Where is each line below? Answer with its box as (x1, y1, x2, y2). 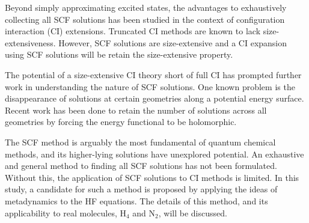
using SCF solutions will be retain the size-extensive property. (5, 48, 233, 61)
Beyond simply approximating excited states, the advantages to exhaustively (5, 1, 287, 13)
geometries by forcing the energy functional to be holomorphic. (5, 115, 237, 128)
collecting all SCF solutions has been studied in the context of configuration (5, 13, 285, 25)
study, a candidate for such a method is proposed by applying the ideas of (5, 183, 278, 195)
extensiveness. (5, 36, 56, 49)
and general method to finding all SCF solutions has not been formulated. (5, 159, 277, 172)
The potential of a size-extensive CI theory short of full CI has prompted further (5, 68, 302, 81)
